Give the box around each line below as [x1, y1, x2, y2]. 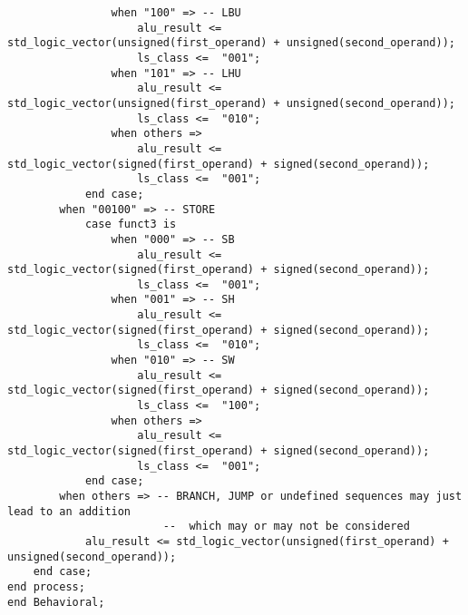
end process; [7, 580, 85, 593]
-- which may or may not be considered [162, 520, 410, 533]
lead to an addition [7, 504, 132, 518]
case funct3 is [84, 218, 177, 231]
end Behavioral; [7, 595, 105, 609]
